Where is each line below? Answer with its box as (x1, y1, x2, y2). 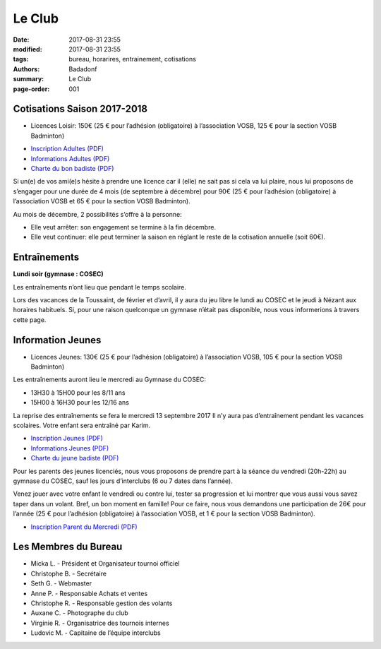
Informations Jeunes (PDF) (30, 443, 109, 452)
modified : (13, 44, 42, 53)
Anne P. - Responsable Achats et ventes (30, 589, 148, 597)
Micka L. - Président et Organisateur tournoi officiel (30, 559, 180, 568)
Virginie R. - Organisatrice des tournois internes (30, 619, 169, 627)
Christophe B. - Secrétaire (30, 569, 107, 578)
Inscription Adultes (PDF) (30, 145, 104, 153)
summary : (13, 75, 44, 83)
